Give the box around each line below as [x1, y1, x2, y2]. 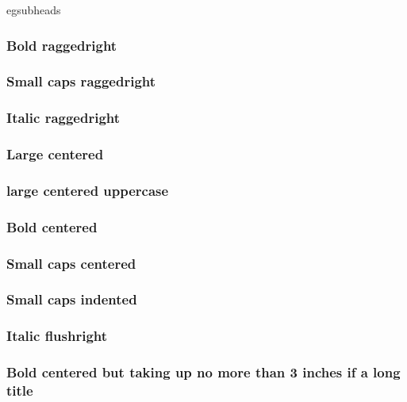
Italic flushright [6, 326, 108, 346]
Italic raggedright [6, 108, 121, 128]
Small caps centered [6, 253, 136, 273]
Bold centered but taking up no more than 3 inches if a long [6, 362, 401, 382]
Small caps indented [6, 289, 137, 309]
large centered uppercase [6, 180, 169, 200]
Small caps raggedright [6, 71, 156, 91]
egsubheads [6, 2, 61, 17]
